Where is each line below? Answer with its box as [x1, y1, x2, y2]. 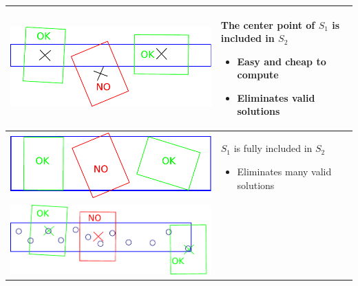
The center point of [220, 17, 315, 32]
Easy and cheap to [237, 54, 326, 68]
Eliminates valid [237, 90, 315, 104]
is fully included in [233, 141, 313, 155]
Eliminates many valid [237, 164, 332, 178]
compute [237, 67, 279, 82]
